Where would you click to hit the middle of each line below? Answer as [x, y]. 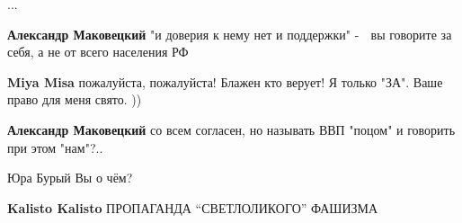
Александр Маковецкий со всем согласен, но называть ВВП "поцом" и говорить [231, 129]
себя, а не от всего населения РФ [98, 52]
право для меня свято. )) [75, 99]
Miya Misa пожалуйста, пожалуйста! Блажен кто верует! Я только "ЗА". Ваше [225, 81]
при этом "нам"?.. [55, 147]
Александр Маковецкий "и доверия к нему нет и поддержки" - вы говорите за [230, 34]
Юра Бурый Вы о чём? [70, 178]
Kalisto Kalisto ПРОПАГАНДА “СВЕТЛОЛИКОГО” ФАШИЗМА [193, 207]
